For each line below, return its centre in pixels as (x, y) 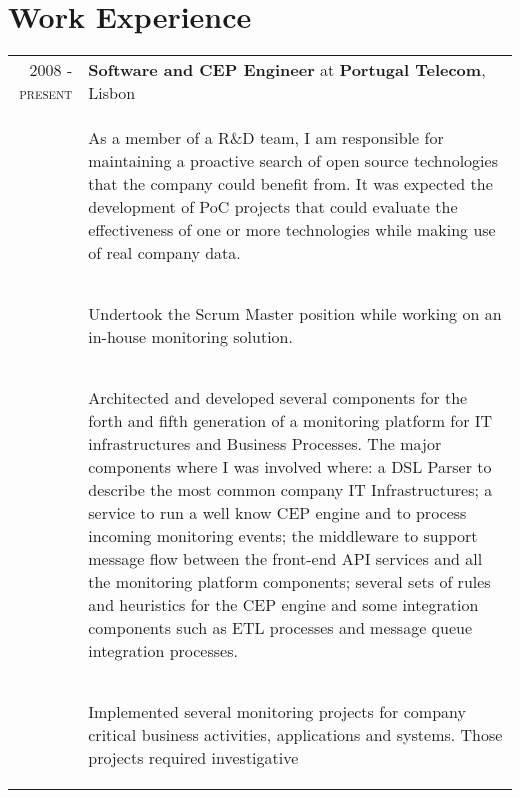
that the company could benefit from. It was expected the (290, 184)
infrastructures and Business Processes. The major (265, 444)
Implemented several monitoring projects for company (277, 712)
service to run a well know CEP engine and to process (277, 513)
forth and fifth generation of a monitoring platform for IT (290, 421)
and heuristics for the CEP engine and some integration (283, 605)
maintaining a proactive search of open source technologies (293, 161)
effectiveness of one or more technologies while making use (292, 230)
